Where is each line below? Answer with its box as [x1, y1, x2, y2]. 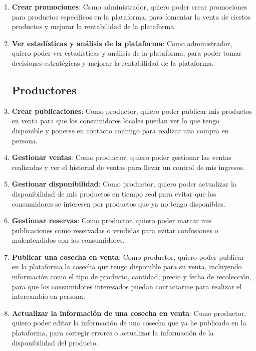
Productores [12, 82, 77, 97]
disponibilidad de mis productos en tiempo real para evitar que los [12, 188, 216, 199]
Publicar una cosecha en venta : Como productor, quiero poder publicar [12, 251, 244, 262]
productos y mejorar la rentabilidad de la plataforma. [12, 21, 176, 32]
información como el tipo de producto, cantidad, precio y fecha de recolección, [12, 271, 251, 282]
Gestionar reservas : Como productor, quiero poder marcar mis [12, 215, 212, 226]
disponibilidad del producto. [12, 337, 98, 347]
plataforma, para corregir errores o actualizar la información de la [12, 327, 214, 338]
